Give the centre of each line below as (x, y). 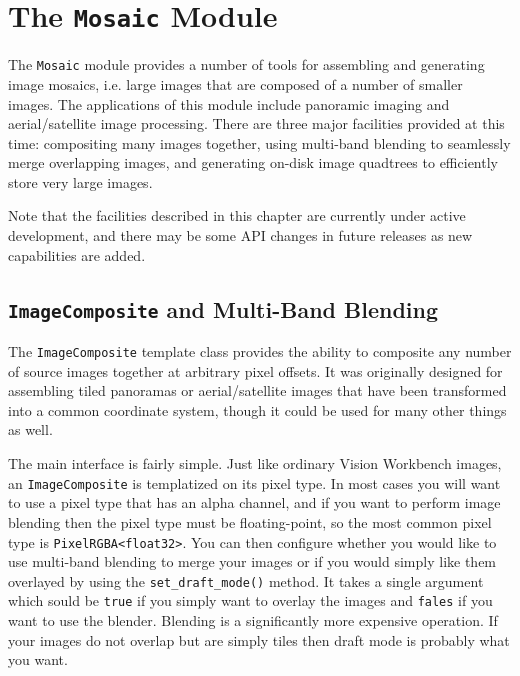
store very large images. (80, 181)
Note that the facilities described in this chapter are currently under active (237, 215)
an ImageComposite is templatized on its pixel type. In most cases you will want (254, 482)
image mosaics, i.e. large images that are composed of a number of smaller (235, 83)
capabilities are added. (77, 254)
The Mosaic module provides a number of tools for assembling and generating (246, 64)
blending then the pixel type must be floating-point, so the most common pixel (250, 521)
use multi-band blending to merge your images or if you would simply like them (252, 561)
